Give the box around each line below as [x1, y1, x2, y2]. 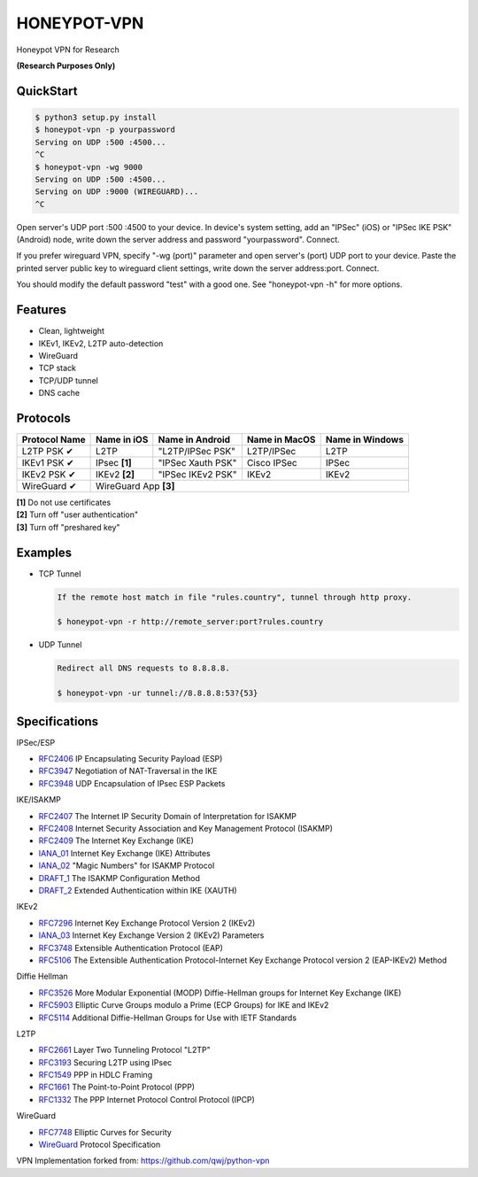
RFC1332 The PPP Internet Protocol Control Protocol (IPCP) [38, 1094, 256, 1104]
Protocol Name [21, 433, 86, 445]
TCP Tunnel [38, 568, 81, 579]
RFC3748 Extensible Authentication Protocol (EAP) [38, 942, 223, 953]
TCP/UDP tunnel [38, 375, 99, 385]
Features [16, 302, 66, 318]
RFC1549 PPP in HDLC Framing [38, 1070, 153, 1080]
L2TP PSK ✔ [21, 445, 74, 457]
